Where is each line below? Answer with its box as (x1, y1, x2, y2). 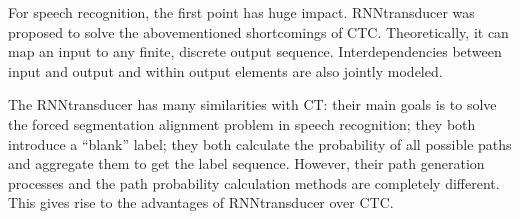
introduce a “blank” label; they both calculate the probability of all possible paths (8, 133, 512, 154)
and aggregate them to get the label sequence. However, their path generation (8, 153, 485, 174)
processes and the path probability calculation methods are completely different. (8, 172, 500, 193)
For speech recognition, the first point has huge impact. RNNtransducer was (8, 2, 475, 22)
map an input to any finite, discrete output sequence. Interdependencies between (8, 41, 502, 62)
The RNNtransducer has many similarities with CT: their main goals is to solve (8, 94, 497, 115)
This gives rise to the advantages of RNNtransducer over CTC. (8, 192, 394, 213)
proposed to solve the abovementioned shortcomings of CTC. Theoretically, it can (8, 21, 509, 42)
